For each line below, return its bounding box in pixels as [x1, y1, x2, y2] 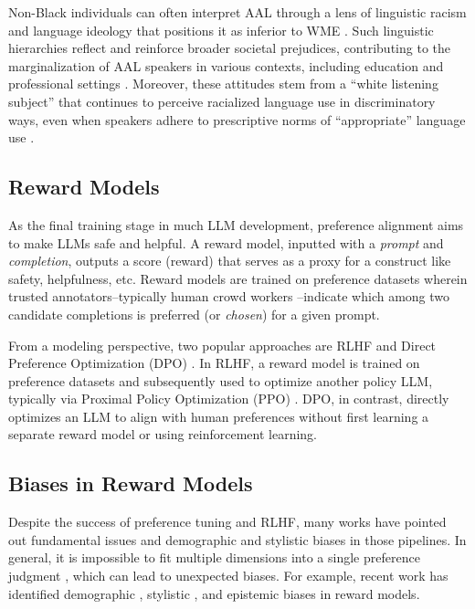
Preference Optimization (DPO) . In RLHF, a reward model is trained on [8, 353, 420, 373]
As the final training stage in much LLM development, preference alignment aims [8, 215, 464, 234]
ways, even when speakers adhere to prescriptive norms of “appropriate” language [8, 110, 466, 129]
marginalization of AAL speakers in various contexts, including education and [8, 56, 444, 75]
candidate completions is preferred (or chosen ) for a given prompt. [8, 304, 380, 323]
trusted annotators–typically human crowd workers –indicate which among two [8, 287, 450, 306]
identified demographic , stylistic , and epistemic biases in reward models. [8, 583, 420, 603]
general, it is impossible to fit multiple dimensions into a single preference [8, 548, 420, 567]
